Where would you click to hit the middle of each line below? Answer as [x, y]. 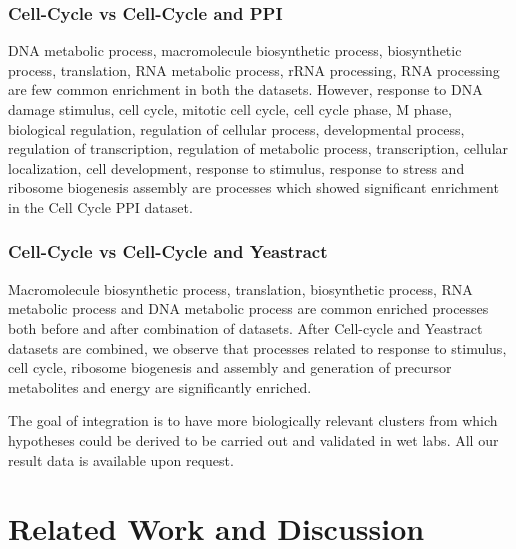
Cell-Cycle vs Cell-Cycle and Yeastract [168, 251]
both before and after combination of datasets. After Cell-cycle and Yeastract [245, 327]
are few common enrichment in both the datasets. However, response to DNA [245, 89]
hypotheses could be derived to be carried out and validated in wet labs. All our [253, 439]
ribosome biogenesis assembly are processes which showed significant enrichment [253, 187]
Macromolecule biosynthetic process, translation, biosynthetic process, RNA [240, 288]
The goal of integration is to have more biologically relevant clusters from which [253, 420]
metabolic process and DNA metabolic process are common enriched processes [248, 308]
